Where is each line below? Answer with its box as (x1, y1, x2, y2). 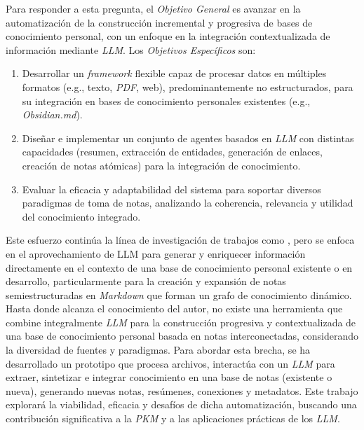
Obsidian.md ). (22, 107, 83, 122)
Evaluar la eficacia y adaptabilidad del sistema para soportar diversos (22, 181, 321, 196)
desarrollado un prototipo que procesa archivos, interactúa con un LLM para (6, 356, 335, 370)
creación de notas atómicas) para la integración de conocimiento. (22, 158, 301, 172)
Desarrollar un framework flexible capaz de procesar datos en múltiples (22, 66, 327, 81)
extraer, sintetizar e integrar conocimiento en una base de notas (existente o (6, 370, 332, 384)
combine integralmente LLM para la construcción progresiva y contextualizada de (6, 314, 356, 329)
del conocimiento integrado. (22, 209, 141, 223)
